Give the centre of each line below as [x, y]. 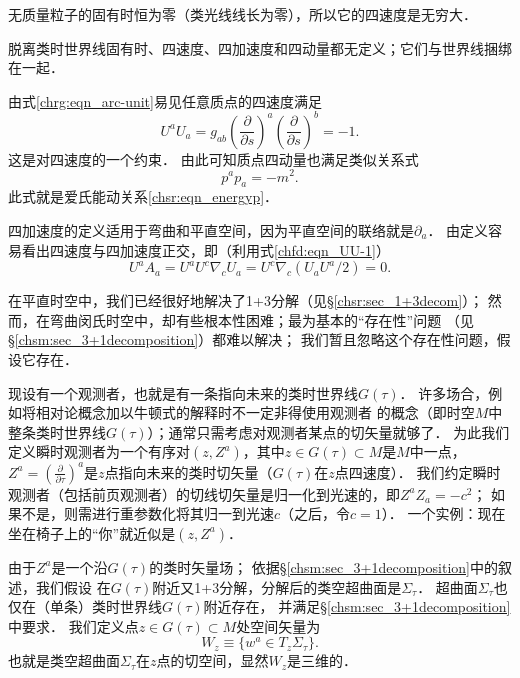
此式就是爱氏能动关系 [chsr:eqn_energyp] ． [143, 196]
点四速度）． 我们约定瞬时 [417, 471]
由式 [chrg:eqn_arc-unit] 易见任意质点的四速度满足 [165, 100]
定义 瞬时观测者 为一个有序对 [99, 451]
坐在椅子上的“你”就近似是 [92, 532]
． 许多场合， [444, 392]
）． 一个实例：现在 [443, 513]
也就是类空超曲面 [64, 660]
